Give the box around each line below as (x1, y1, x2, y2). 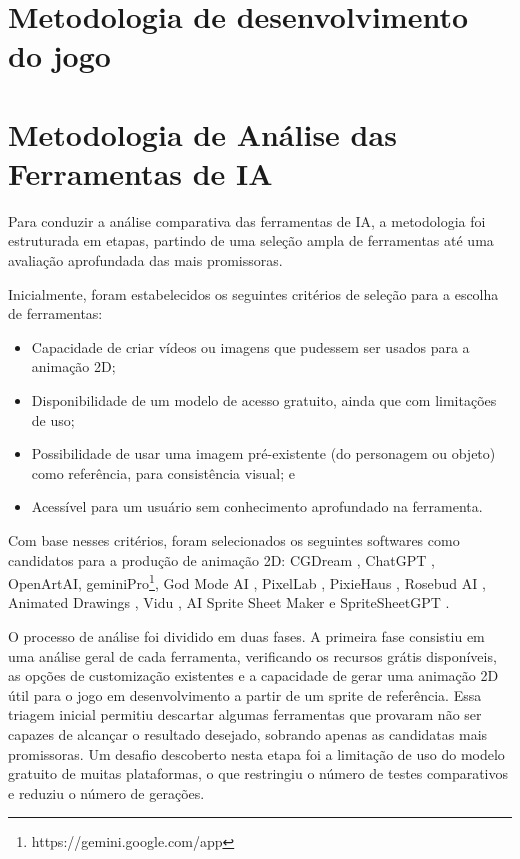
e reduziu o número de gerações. (8, 782, 205, 803)
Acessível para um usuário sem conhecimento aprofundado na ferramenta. (31, 496, 483, 517)
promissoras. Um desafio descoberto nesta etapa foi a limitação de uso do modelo (8, 743, 505, 764)
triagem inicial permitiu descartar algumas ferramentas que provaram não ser (8, 704, 482, 725)
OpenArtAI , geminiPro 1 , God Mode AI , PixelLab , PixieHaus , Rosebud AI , (8, 570, 486, 593)
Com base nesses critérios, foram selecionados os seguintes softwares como (8, 530, 460, 550)
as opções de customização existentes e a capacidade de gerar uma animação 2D (8, 665, 499, 686)
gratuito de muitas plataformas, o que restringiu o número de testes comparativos (8, 763, 509, 784)
